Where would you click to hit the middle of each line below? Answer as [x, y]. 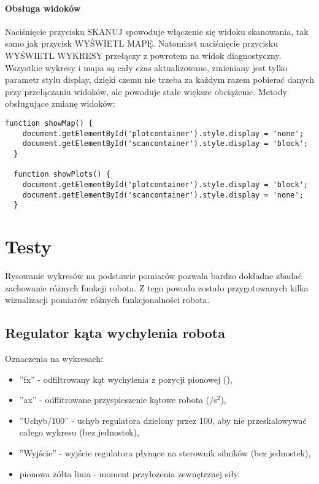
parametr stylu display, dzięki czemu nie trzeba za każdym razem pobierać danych [159, 79]
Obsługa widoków [43, 8]
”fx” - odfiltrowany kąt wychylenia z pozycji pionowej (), [126, 379]
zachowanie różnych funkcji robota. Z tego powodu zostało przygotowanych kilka [157, 287]
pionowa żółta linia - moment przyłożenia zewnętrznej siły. [129, 473]
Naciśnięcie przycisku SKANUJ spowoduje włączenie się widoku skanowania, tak [157, 31]
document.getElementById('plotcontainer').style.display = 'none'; [163, 133]
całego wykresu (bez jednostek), [79, 432]
